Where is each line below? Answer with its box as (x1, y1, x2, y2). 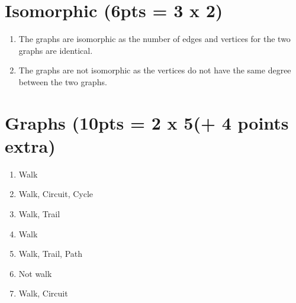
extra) (5, 133, 56, 157)
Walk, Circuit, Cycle (18, 188, 94, 200)
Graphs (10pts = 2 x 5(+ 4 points (5, 110, 289, 134)
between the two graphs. (18, 75, 107, 88)
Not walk (18, 267, 52, 279)
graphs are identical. (18, 44, 93, 56)
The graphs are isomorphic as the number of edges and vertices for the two (18, 33, 291, 45)
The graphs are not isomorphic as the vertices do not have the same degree (18, 64, 291, 76)
